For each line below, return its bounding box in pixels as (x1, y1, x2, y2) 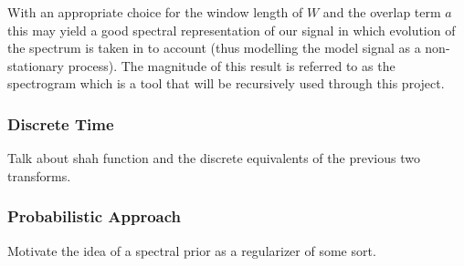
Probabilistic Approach (7, 205, 182, 228)
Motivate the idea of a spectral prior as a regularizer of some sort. (7, 240, 376, 260)
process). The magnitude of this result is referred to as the (68, 56, 395, 75)
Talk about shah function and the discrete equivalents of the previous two (7, 148, 420, 168)
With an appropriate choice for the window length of (7, 3, 303, 21)
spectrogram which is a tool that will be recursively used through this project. (7, 74, 445, 93)
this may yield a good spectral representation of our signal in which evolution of (7, 20, 456, 39)
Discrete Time (7, 112, 114, 135)
